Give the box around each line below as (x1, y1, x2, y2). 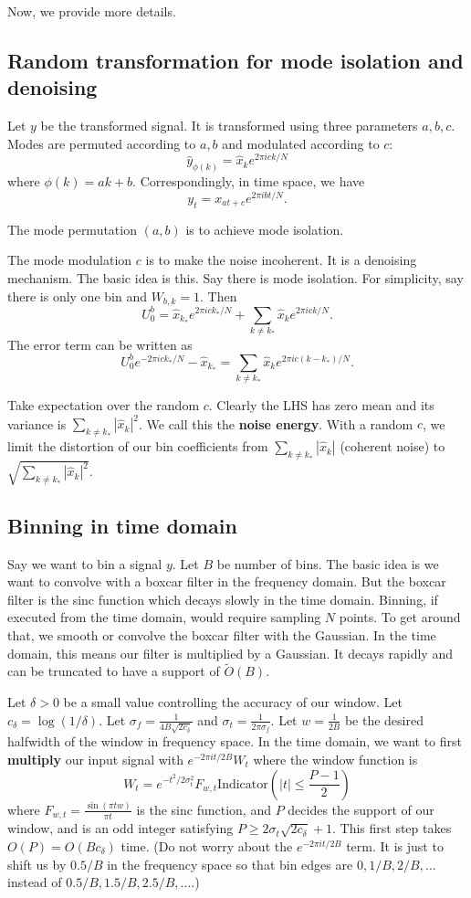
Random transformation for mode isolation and (7, 46, 464, 74)
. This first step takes (332, 819, 452, 838)
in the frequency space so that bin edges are (107, 854, 353, 873)
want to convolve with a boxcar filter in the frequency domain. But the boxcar (7, 572, 446, 591)
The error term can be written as (7, 334, 193, 354)
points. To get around (339, 607, 461, 627)
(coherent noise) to (340, 437, 445, 456)
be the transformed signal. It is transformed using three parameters (40, 116, 418, 135)
